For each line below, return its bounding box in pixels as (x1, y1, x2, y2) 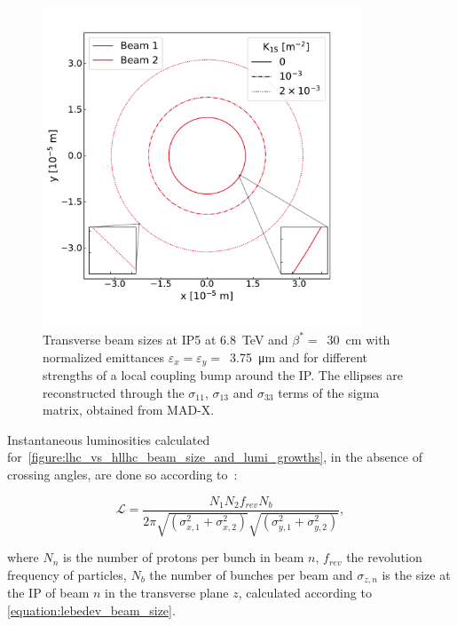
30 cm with (327, 329, 390, 348)
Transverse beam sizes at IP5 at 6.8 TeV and (43, 329, 288, 348)
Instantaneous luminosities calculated (7, 430, 210, 448)
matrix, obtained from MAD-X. (43, 400, 215, 419)
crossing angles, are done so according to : (7, 465, 238, 483)
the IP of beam (7, 583, 90, 602)
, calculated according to (238, 583, 372, 602)
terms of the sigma (278, 383, 380, 401)
